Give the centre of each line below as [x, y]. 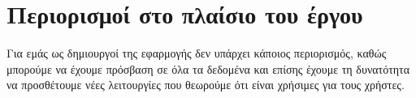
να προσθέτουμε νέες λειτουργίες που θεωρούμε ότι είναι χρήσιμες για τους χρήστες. [206, 85]
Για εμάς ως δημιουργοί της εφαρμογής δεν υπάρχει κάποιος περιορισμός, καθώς [197, 53]
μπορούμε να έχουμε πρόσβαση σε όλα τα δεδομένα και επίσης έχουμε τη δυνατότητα [208, 68]
